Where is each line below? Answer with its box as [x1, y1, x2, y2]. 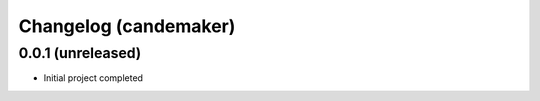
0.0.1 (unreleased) [18, 44, 142, 62]
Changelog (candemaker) [18, 15, 236, 37]
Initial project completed [43, 72, 144, 84]
